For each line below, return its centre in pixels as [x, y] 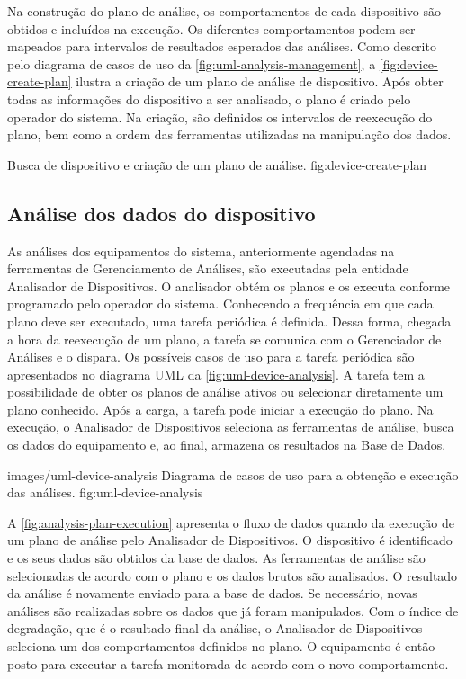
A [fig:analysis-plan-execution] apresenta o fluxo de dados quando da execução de [231, 522]
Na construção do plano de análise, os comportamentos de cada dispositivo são [224, 11]
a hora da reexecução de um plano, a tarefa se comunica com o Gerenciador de [224, 339]
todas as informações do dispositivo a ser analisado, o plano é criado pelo [209, 98]
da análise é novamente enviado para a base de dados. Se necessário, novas [212, 593]
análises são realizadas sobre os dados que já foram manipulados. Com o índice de [233, 610]
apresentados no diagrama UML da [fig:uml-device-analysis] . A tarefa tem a [216, 374]
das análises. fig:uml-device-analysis [105, 492]
